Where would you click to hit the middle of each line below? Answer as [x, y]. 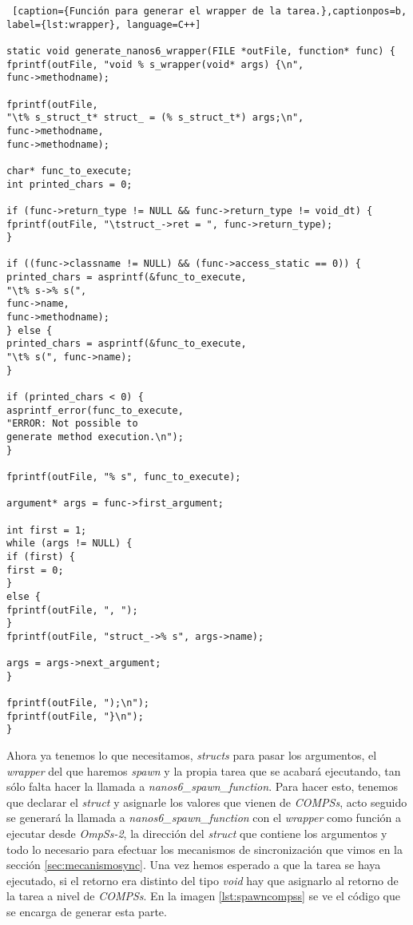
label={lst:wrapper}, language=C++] [104, 24]
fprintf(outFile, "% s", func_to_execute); [124, 476]
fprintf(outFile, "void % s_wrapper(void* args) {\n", [155, 64]
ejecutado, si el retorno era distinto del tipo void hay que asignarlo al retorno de [203, 880]
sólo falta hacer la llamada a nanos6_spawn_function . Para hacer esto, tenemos [202, 786]
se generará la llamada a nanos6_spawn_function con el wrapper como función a [204, 818]
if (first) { [41, 556]
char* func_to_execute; [69, 171]
